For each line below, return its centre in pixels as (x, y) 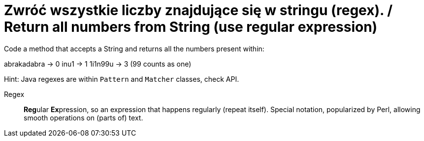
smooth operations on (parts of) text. (83, 117)
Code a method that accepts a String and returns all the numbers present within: (134, 48)
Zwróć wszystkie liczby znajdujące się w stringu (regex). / (198, 10)
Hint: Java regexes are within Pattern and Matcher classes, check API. (122, 79)
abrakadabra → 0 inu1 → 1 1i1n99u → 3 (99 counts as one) (98, 64)
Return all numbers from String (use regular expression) (191, 27)
